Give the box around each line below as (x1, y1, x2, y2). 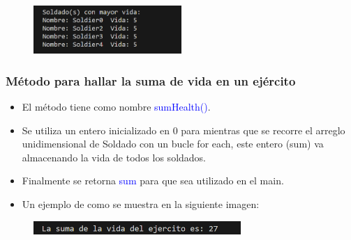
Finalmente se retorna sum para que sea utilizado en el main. (22, 173, 284, 188)
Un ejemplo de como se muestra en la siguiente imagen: (22, 196, 260, 211)
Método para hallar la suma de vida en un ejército (6, 72, 296, 89)
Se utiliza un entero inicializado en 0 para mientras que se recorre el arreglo (22, 122, 345, 137)
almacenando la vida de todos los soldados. (22, 150, 206, 164)
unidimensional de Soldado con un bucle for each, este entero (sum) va (22, 136, 324, 151)
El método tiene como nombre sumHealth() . (22, 99, 211, 113)
